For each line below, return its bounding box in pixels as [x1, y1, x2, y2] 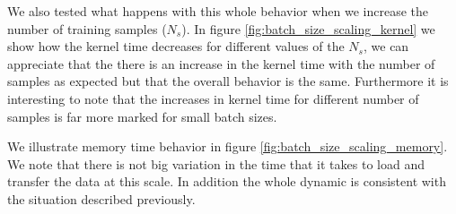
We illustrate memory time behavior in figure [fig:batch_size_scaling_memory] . [7, 137, 448, 156]
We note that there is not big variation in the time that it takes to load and [7, 154, 425, 173]
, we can [363, 37, 409, 56]
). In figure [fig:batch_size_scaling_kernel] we [181, 19, 435, 38]
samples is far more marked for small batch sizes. [7, 107, 277, 125]
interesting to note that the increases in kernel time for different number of [7, 89, 419, 107]
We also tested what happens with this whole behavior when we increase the [7, 2, 429, 20]
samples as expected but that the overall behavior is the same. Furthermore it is [7, 72, 449, 90]
